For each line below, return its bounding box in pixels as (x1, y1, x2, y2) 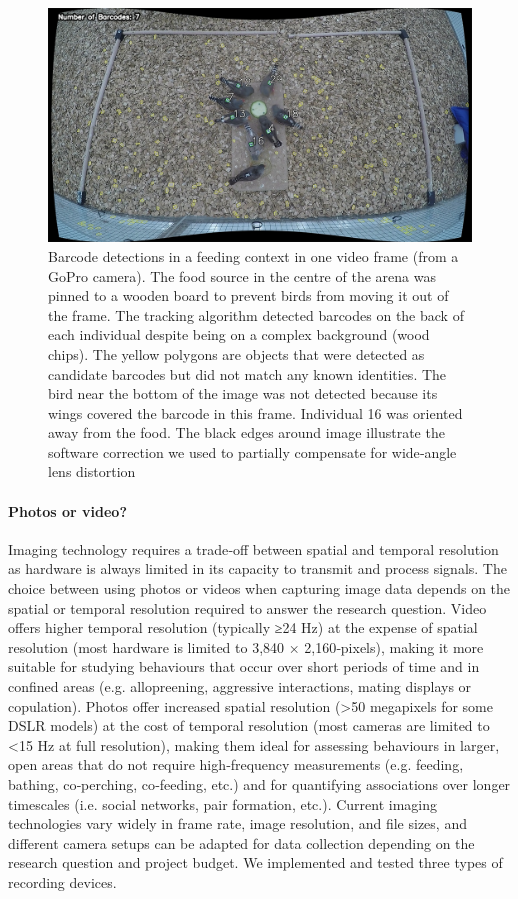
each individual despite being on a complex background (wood (48, 324, 430, 345)
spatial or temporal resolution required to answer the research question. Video (8, 597, 487, 618)
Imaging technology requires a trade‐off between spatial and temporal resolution (8, 538, 499, 559)
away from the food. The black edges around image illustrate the (48, 422, 445, 443)
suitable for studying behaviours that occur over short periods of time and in (8, 656, 480, 677)
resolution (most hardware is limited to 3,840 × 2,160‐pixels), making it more (8, 636, 484, 657)
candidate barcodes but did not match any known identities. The (48, 363, 447, 384)
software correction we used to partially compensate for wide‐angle (48, 441, 457, 462)
